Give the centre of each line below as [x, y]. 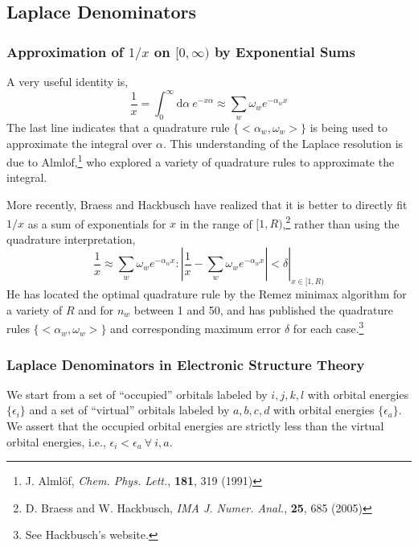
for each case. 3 [328, 327]
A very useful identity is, [68, 82]
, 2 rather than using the [341, 222]
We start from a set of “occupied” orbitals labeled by [137, 394]
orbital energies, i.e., [56, 441]
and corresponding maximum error [196, 329]
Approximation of [65, 51]
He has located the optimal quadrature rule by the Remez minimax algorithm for [207, 294]
